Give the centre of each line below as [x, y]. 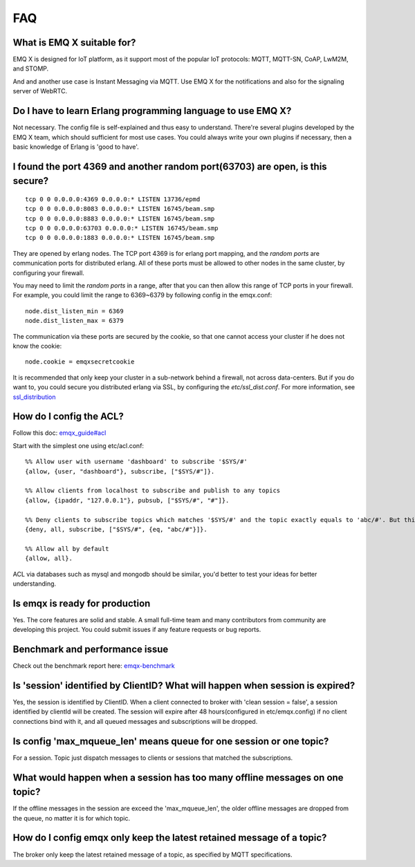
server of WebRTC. [40, 91]
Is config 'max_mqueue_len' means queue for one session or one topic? [171, 741]
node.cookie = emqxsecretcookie [80, 362]
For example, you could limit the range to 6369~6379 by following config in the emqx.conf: [142, 295]
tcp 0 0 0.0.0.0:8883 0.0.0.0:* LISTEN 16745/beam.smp [120, 218]
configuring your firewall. [48, 272]
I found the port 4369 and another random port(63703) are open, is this [170, 166]
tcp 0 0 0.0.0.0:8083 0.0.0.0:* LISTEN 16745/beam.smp [120, 209]
